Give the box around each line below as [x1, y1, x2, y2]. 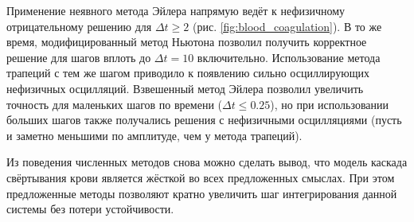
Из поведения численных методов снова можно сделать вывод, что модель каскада [6, 154, 408, 170]
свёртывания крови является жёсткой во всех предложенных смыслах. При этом [6, 169, 395, 185]
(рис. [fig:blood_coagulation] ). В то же [192, 18, 382, 34]
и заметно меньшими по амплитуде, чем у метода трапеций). [6, 127, 303, 143]
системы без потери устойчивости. [6, 201, 174, 217]
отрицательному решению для [6, 18, 152, 34]
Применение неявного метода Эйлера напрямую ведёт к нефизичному [6, 2, 346, 18]
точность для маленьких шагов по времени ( [6, 95, 222, 112]
